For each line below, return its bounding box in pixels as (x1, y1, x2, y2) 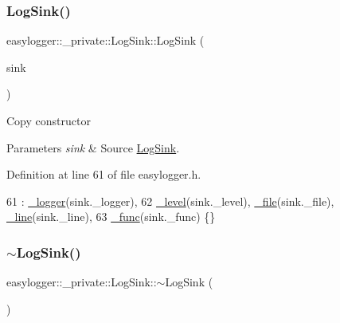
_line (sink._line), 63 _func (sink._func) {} (6, 208, 216, 225)
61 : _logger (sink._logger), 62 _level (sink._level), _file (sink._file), (6, 192, 334, 209)
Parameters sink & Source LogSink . (6, 139, 180, 156)
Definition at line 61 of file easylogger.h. (6, 166, 201, 183)
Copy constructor (6, 112, 91, 128)
